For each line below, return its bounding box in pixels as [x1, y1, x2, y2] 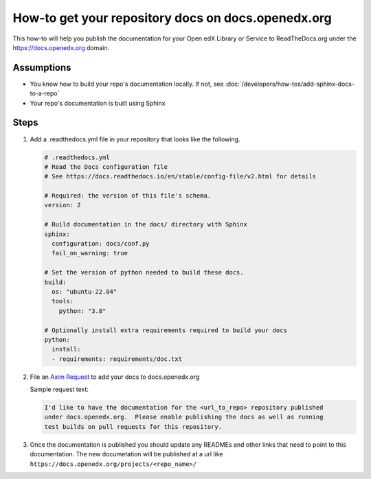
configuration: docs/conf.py [52, 240, 150, 248]
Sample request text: [30, 385, 89, 394]
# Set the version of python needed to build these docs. [44, 268, 244, 277]
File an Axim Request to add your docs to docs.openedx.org [30, 373, 200, 381]
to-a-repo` [30, 89, 60, 97]
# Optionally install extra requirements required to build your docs [44, 326, 288, 334]
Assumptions [12, 62, 71, 73]
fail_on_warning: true [52, 249, 128, 257]
